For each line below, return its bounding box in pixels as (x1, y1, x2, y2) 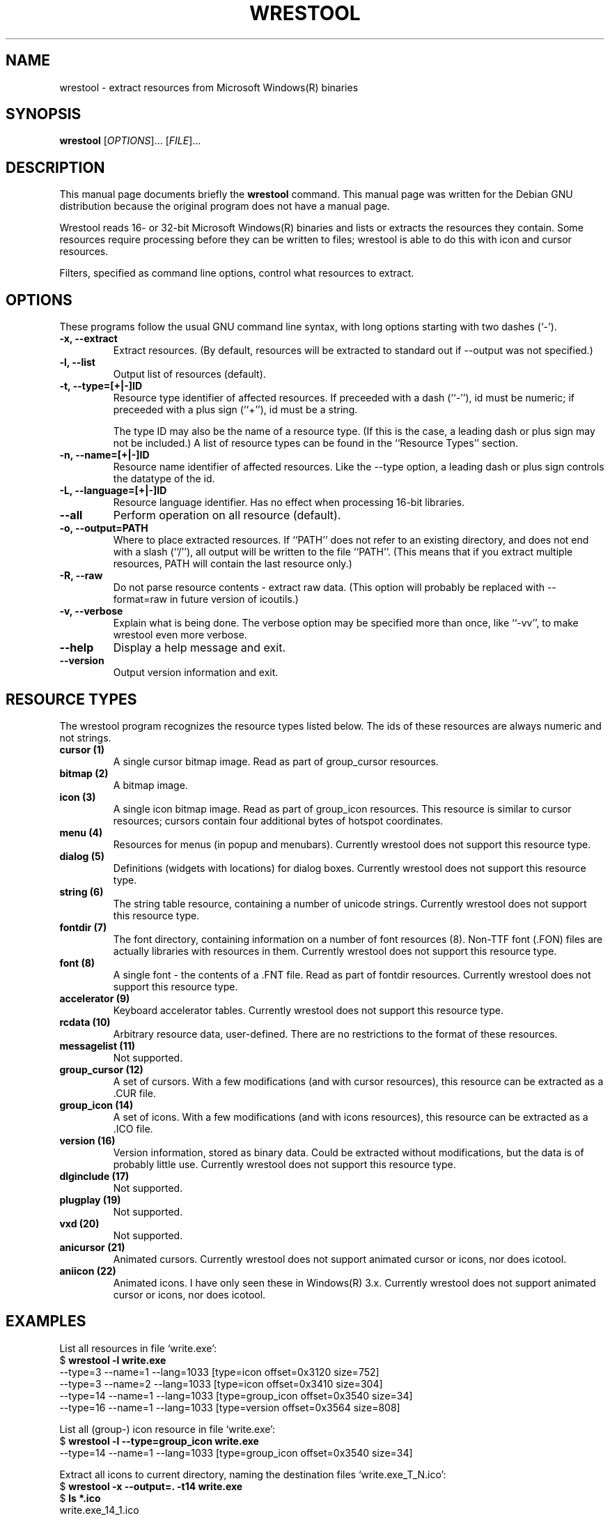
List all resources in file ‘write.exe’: (59, 1342, 217, 1354)
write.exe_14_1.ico (59, 1503, 139, 1516)
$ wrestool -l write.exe (59, 1354, 166, 1366)
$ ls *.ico (59, 1492, 101, 1504)
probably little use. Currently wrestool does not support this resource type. (113, 1158, 456, 1170)
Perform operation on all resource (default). (113, 508, 341, 523)
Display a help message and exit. (113, 641, 286, 655)
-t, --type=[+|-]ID (59, 380, 143, 392)
